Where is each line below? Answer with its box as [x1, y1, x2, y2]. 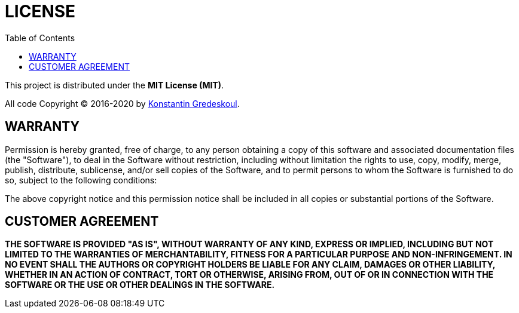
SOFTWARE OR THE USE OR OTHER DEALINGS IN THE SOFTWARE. [5, 280, 275, 290]
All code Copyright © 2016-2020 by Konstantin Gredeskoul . [5, 98, 240, 109]
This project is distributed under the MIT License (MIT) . [5, 79, 224, 90]
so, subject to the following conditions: [5, 174, 157, 185]
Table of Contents [5, 32, 75, 43]
